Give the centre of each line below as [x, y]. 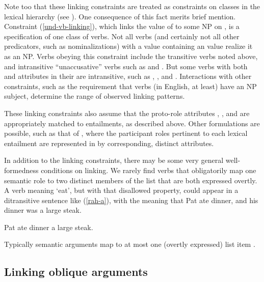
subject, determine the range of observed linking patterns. [95, 96]
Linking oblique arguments [76, 272]
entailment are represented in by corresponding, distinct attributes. [109, 143]
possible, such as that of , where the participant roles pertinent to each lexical [126, 133]
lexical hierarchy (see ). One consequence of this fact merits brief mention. [120, 16]
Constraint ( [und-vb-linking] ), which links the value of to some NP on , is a [122, 26]
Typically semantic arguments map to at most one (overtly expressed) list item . [130, 244]
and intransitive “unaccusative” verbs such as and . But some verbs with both [126, 66]
